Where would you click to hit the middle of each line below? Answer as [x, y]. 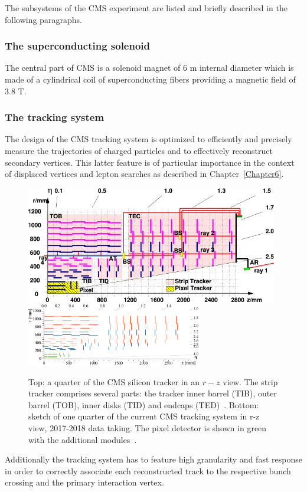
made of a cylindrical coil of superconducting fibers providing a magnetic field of [150, 79]
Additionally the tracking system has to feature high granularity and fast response [153, 459]
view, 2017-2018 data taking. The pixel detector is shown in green [148, 428]
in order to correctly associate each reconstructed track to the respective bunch [148, 470]
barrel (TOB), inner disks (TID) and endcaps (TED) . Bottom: [144, 404]
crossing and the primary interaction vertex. [84, 482]
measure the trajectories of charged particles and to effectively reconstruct [139, 150]
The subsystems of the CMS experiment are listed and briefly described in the [146, 8]
